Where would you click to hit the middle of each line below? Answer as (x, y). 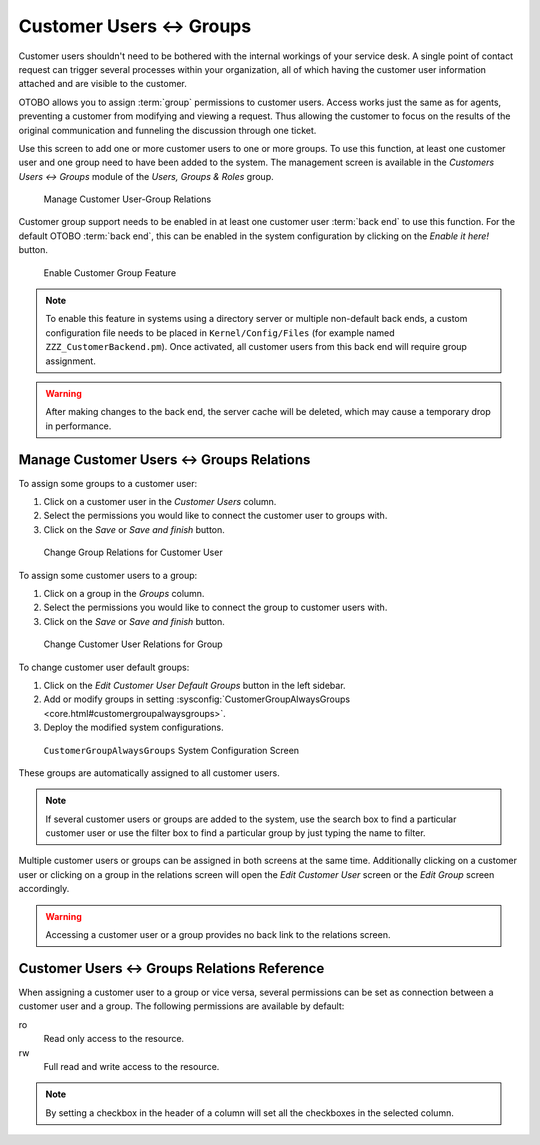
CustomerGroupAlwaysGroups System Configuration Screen (171, 750)
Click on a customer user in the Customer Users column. (160, 502)
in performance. (78, 426)
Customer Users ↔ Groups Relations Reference (171, 968)
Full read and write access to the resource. (131, 1066)
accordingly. (44, 889)
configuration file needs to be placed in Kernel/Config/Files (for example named (220, 332)
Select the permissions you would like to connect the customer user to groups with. (215, 516)
